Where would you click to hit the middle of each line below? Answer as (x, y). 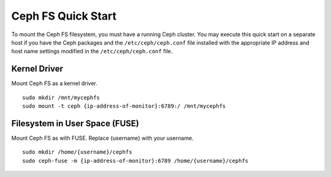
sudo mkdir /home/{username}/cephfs (77, 152)
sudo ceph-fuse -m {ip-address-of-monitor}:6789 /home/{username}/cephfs (135, 160)
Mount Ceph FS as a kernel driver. (54, 83)
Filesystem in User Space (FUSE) (75, 123)
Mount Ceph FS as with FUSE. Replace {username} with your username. (102, 138)
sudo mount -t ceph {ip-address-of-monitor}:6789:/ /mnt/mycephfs (124, 106)
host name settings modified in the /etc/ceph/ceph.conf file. (92, 51)
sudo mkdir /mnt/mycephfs (61, 97)
